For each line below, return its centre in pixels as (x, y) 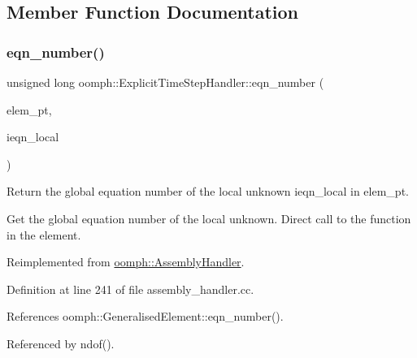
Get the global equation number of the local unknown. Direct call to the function (209, 218)
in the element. (44, 234)
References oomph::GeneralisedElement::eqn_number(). (145, 316)
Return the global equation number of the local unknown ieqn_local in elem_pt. (208, 191)
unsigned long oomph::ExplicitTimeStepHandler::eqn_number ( (165, 82)
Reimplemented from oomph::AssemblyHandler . (126, 262)
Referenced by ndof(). (61, 343)
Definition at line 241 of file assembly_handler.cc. (130, 289)
